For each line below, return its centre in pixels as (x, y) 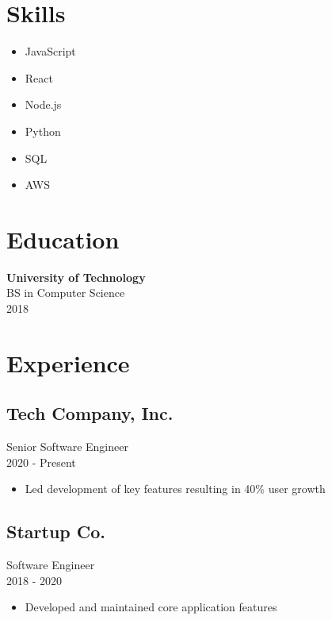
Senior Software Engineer (67, 447)
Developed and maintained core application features (151, 607)
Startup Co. (56, 531)
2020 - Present (41, 462)
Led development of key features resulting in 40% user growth (175, 489)
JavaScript (50, 51)
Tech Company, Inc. (90, 413)
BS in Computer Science (66, 293)
